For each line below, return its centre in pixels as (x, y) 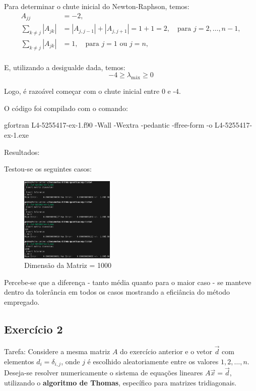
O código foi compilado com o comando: (66, 108)
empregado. (22, 302)
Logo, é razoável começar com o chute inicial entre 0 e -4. (92, 91)
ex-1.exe (16, 134)
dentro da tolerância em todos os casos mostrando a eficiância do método (117, 292)
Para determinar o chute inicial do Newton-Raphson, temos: (97, 6)
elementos (19, 361)
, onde (71, 361)
